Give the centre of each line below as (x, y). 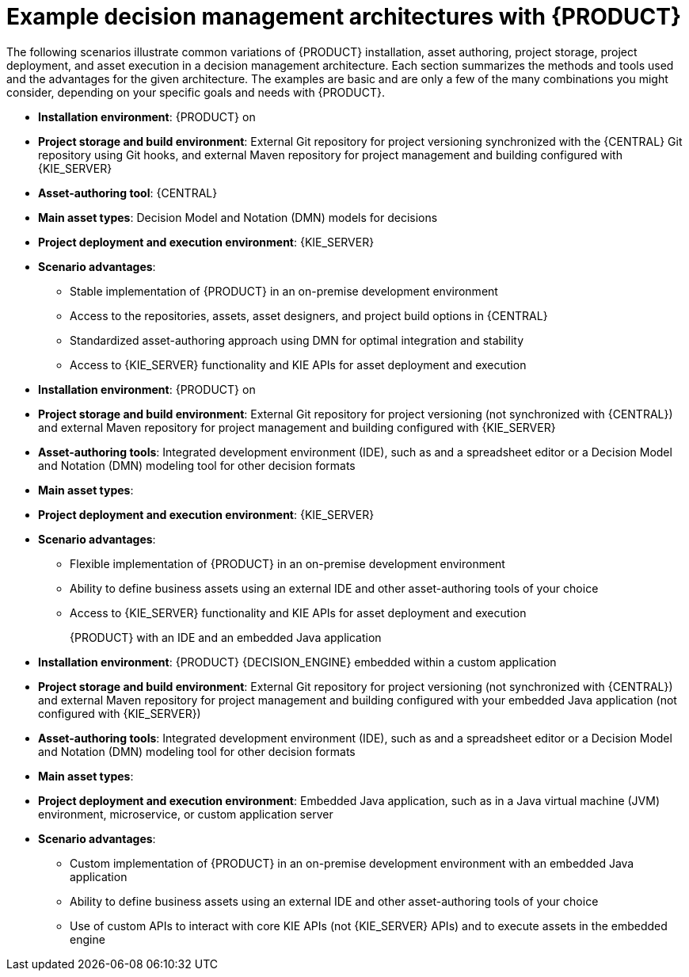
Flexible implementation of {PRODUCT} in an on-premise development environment (287, 563)
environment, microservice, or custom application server (186, 814)
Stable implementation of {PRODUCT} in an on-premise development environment (284, 291)
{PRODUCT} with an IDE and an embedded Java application (226, 637)
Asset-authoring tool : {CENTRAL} (128, 193)
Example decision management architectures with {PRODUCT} (344, 17)
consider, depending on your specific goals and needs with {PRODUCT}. (196, 92)
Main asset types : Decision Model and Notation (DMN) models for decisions (238, 217)
